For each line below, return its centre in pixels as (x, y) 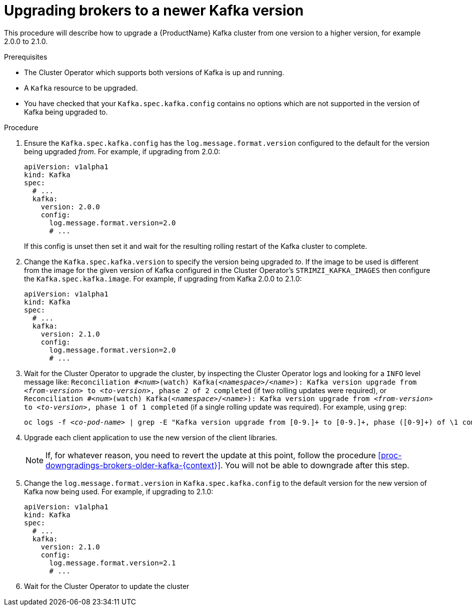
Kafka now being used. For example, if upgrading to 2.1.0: (119, 491)
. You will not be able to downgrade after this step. (315, 465)
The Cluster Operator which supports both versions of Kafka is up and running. (154, 72)
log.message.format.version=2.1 (112, 563)
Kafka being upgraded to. (66, 112)
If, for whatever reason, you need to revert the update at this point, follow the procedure (211, 455)
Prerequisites (26, 57)
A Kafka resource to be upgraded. (81, 88)
